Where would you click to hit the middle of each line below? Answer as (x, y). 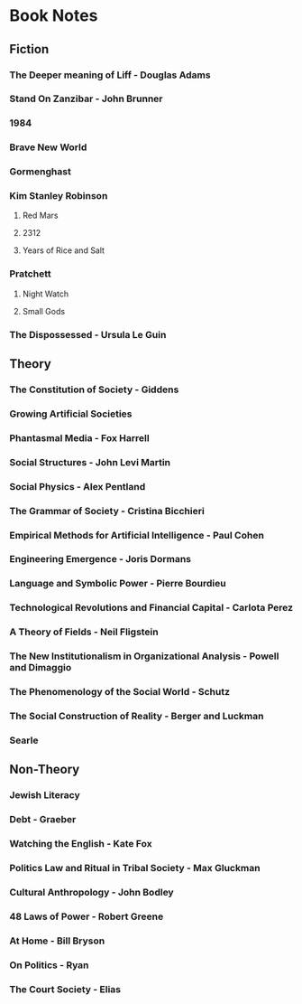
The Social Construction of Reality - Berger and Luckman (137, 716)
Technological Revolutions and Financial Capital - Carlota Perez (151, 608)
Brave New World (48, 147)
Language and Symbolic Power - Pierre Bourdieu (118, 584)
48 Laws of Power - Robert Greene (87, 916)
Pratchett (30, 274)
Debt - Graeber (43, 820)
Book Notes (54, 16)
